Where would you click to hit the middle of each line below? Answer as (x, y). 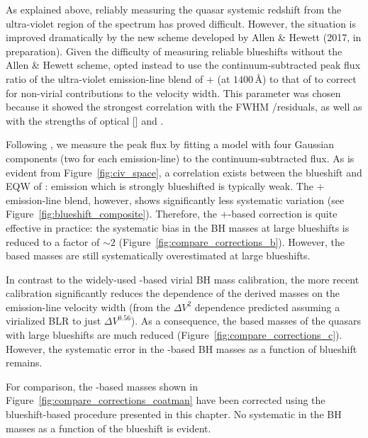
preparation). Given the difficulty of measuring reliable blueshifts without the (174, 51)
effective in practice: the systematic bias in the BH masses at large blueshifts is (178, 227)
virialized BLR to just (54, 321)
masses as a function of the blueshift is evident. (108, 428)
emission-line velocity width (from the (88, 307)
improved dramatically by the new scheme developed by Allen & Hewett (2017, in (184, 37)
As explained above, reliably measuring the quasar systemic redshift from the (174, 9)
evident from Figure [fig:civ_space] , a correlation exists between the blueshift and (184, 172)
